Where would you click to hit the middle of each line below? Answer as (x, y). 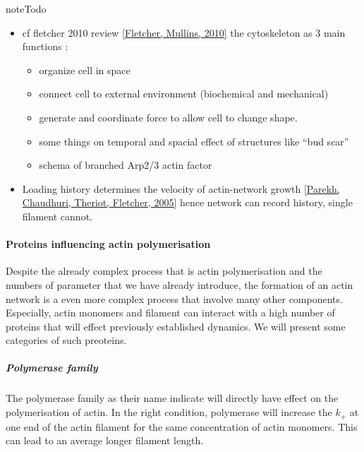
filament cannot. (57, 216)
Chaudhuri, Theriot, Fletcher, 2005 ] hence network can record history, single (187, 202)
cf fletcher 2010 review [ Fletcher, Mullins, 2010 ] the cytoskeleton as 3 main (184, 32)
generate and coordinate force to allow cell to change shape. (168, 117)
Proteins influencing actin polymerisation (108, 244)
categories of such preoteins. (66, 340)
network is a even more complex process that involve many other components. (174, 298)
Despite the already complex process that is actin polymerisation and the (164, 271)
